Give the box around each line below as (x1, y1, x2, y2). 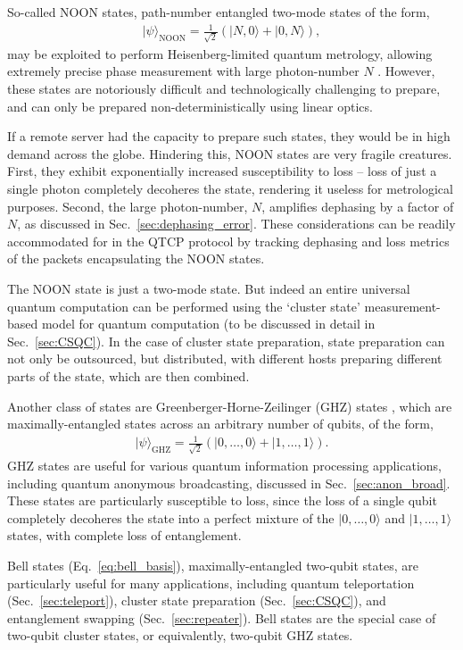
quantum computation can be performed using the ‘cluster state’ (7, 296, 360, 315)
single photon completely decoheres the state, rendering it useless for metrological (7, 179, 453, 197)
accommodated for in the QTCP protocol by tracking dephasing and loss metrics (7, 231, 450, 250)
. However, (377, 62, 435, 80)
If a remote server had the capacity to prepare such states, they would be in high (7, 127, 451, 146)
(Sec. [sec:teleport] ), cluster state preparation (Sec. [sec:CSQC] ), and (7, 591, 386, 610)
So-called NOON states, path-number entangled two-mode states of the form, (7, 3, 430, 21)
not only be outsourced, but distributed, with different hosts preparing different (7, 349, 442, 368)
